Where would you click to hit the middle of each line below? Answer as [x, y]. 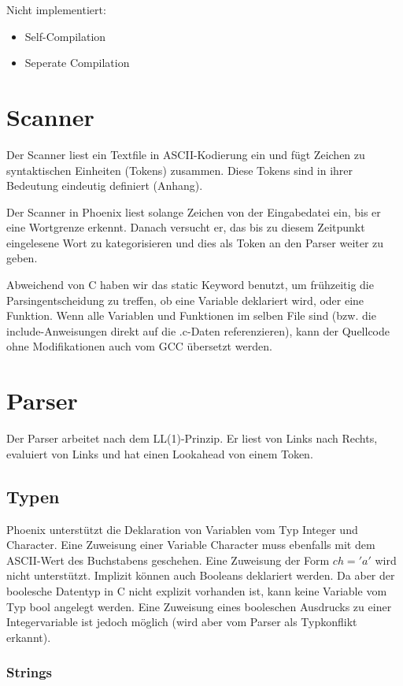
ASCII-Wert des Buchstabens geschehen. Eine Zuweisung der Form [168, 560]
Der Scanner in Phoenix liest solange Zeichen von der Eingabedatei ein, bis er [194, 211]
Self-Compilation [65, 36]
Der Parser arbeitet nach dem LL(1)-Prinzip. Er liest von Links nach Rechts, [192, 438]
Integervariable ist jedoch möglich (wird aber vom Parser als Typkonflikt [182, 622]
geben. [22, 258]
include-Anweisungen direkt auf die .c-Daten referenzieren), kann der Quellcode [198, 330]
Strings [30, 672]
